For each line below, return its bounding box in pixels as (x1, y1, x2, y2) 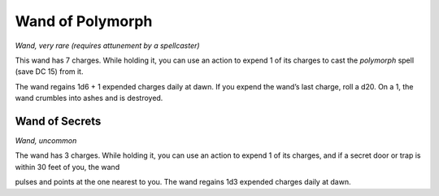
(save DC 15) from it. (15, 67, 84, 76)
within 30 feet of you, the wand (15, 162, 120, 172)
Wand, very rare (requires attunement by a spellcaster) (15, 41, 200, 50)
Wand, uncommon (15, 136, 77, 146)
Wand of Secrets (15, 114, 102, 128)
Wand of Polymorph (15, 12, 153, 30)
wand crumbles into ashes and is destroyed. (15, 94, 163, 103)
